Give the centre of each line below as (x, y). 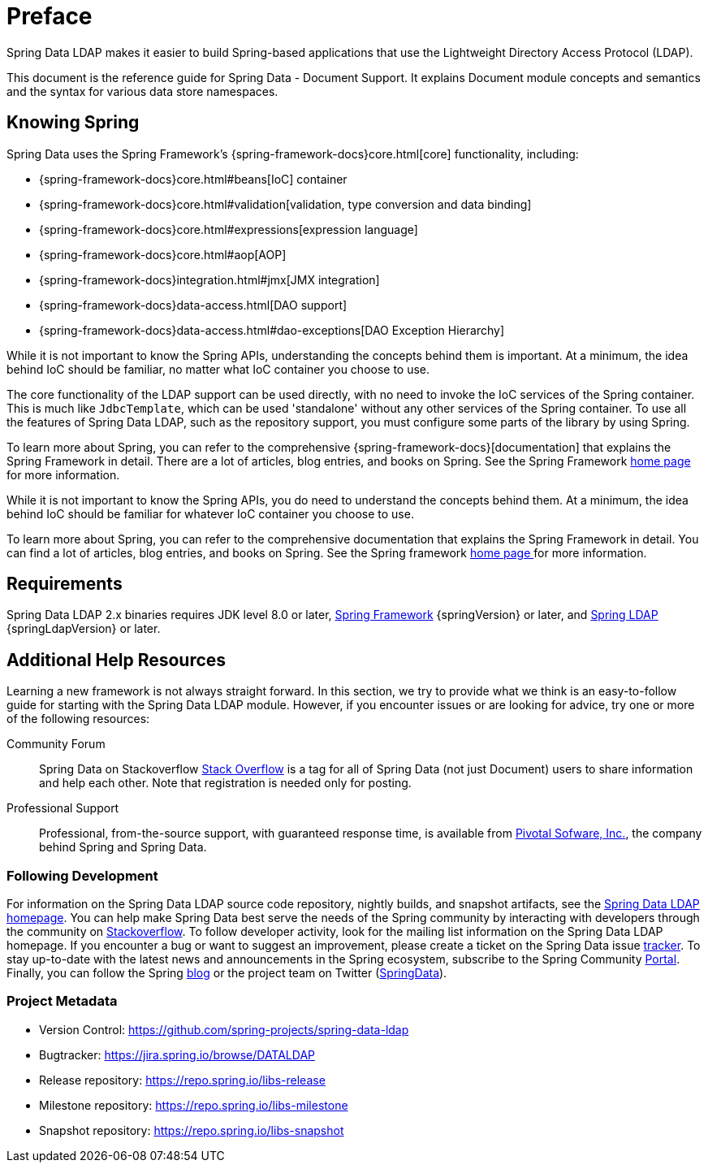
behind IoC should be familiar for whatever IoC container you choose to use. (210, 513)
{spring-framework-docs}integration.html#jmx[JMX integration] (209, 279)
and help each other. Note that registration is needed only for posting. (225, 783)
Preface (50, 16)
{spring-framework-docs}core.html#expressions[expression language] (229, 229)
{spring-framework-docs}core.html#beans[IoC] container (193, 179)
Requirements (65, 584)
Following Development (82, 875)
